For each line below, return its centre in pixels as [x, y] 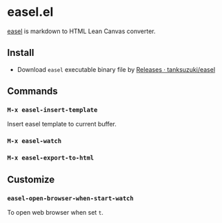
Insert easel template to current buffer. [62, 124]
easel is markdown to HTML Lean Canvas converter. [82, 31]
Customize [31, 179]
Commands [33, 91]
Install [21, 53]
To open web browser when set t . [55, 212]
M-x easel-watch [34, 141]
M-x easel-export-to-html [51, 158]
